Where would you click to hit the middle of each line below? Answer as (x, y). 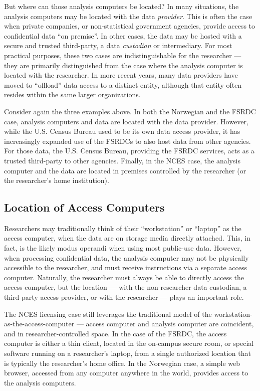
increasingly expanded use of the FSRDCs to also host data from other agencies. (127, 141)
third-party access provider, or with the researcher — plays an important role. (124, 297)
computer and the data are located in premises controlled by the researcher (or (125, 170)
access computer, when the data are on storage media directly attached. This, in (127, 238)
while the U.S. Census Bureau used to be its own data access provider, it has (122, 131)
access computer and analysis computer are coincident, (170, 324)
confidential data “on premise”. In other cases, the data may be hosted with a (123, 35)
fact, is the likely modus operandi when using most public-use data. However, (123, 248)
